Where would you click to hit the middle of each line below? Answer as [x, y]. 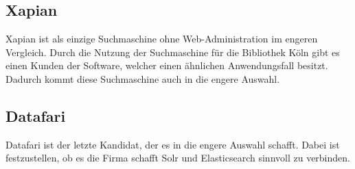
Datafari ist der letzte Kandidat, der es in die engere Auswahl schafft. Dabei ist [173, 144]
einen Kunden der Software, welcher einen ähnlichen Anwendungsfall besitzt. [167, 65]
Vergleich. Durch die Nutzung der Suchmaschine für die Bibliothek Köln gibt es [173, 52]
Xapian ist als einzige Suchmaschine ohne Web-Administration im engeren [162, 39]
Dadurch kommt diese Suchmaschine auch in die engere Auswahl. [143, 78]
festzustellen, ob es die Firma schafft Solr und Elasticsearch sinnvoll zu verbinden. [178, 158]
